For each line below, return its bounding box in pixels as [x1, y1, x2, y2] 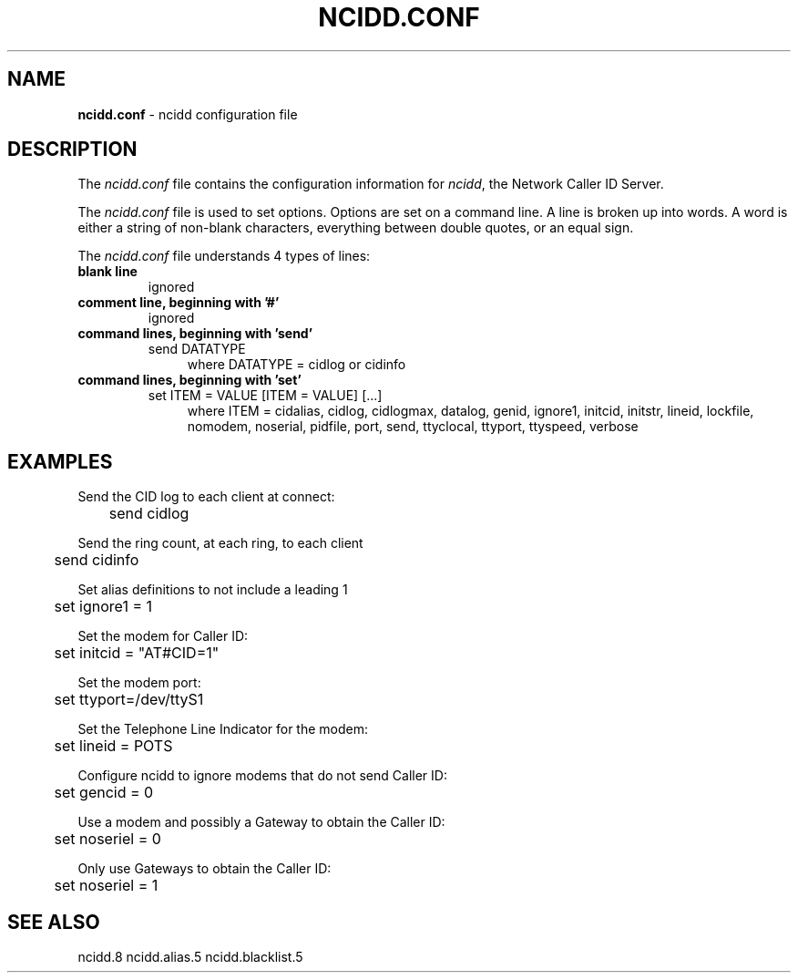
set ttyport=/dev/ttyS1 [54, 690, 204, 709]
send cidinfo [54, 551, 139, 570]
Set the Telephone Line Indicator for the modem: [77, 721, 369, 738]
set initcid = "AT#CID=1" [54, 644, 220, 663]
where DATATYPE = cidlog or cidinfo [187, 356, 406, 373]
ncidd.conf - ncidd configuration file [77, 106, 298, 122]
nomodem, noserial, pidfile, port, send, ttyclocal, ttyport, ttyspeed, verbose [187, 418, 639, 435]
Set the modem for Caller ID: [77, 628, 249, 645]
